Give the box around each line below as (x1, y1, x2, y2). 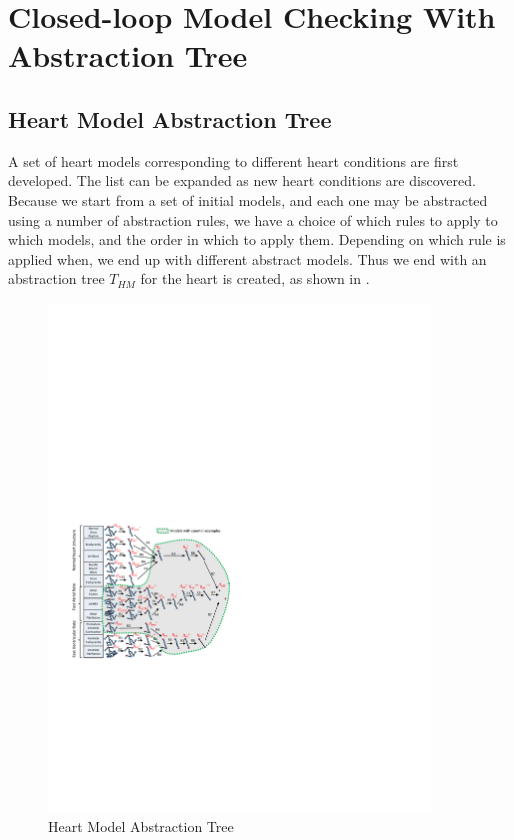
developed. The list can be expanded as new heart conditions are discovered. (8, 170, 476, 191)
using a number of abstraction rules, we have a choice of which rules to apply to (8, 209, 498, 230)
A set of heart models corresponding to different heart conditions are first (8, 150, 459, 171)
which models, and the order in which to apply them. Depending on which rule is (8, 229, 506, 250)
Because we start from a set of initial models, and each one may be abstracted (8, 189, 488, 210)
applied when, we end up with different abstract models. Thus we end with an (8, 248, 487, 269)
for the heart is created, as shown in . (140, 268, 370, 289)
